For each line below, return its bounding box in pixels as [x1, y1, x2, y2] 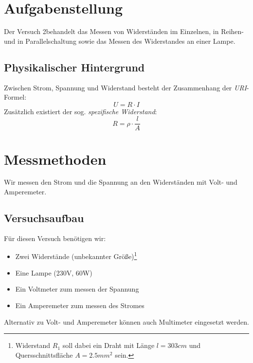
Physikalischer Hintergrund [4, 59, 145, 74]
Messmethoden [4, 149, 107, 169]
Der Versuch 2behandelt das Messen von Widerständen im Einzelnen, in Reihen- [4, 26, 244, 36]
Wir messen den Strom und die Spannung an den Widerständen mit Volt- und [4, 177, 237, 187]
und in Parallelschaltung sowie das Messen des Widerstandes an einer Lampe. [4, 35, 235, 46]
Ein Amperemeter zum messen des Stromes [15, 300, 145, 310]
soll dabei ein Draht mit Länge [62, 340, 155, 350]
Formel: [4, 92, 27, 102]
